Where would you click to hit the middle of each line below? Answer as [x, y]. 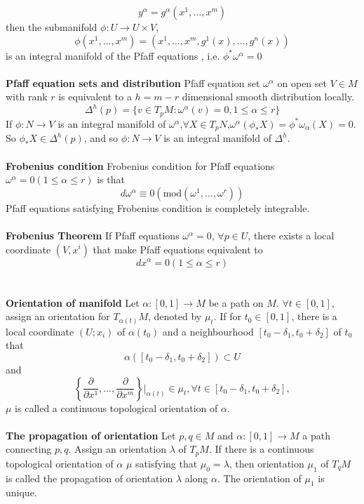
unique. [21, 492]
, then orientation [267, 463]
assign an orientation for [58, 316]
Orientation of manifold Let [73, 302]
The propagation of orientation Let [91, 435]
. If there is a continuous [261, 449]
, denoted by [175, 316]
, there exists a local [291, 235]
